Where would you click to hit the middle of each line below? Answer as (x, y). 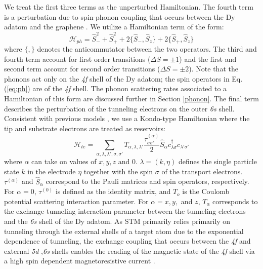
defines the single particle (217, 161)
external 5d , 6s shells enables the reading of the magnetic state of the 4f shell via (129, 251)
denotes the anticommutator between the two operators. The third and (147, 48)
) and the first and (208, 59)
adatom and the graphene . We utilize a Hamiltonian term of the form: (114, 27)
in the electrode (52, 171)
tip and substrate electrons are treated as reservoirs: (85, 128)
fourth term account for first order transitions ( (77, 59)
